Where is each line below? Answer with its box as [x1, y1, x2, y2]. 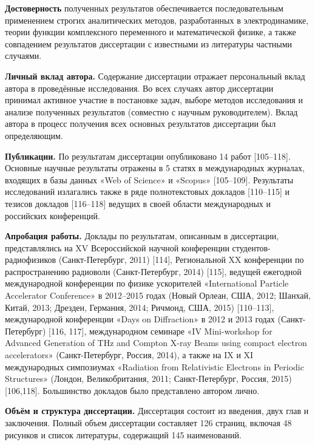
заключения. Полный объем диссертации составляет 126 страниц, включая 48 [5, 416, 292, 429]
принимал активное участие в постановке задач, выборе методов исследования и [5, 93, 303, 106]
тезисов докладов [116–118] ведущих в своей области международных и [5, 197, 271, 209]
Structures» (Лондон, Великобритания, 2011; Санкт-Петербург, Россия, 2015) [5, 372, 292, 385]
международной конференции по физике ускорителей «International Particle [5, 277, 289, 290]
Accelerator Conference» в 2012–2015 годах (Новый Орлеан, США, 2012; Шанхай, [5, 289, 311, 302]
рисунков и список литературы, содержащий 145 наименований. [5, 428, 242, 441]
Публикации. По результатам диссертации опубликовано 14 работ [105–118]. [5, 149, 291, 162]
